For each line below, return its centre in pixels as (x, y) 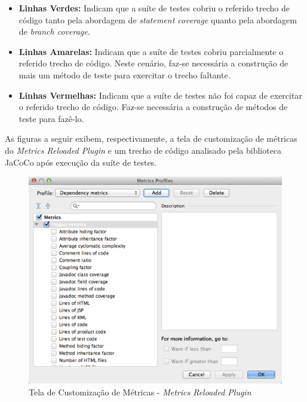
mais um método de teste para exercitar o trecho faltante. (125, 74)
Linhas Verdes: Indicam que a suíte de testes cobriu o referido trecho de (154, 8)
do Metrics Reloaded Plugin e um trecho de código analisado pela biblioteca (143, 150)
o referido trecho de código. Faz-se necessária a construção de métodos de (153, 107)
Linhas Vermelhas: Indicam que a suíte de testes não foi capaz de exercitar (160, 95)
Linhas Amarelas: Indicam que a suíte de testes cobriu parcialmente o (151, 51)
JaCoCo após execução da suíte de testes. (81, 162)
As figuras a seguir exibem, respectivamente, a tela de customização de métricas (151, 138)
